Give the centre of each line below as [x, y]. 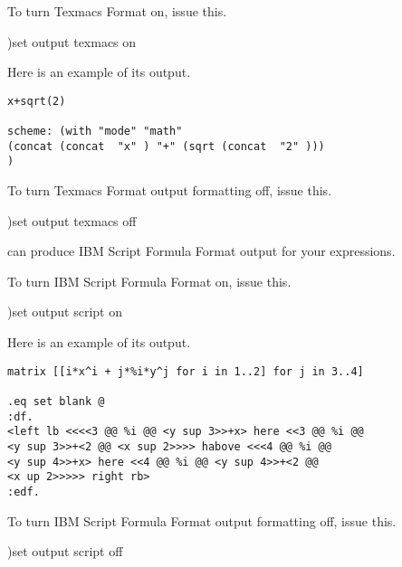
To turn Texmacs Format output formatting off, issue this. [170, 190]
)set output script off [65, 551]
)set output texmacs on [72, 41]
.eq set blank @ [56, 401]
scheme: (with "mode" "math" [95, 132]
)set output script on [65, 312]
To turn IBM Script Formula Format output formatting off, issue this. [202, 520]
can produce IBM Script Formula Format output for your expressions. [201, 251]
